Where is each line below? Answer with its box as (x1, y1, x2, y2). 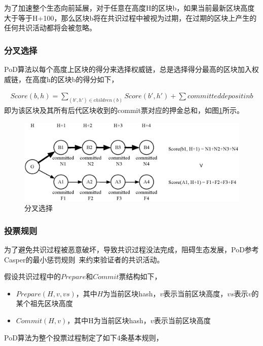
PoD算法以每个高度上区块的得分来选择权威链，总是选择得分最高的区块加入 (4, 64, 252, 74)
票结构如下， (119, 271, 162, 282)
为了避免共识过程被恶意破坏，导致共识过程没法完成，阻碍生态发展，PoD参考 (4, 244, 259, 254)
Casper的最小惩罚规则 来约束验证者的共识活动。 (4, 254, 164, 264)
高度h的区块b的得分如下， (32, 73, 119, 84)
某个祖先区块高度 (16, 298, 73, 309)
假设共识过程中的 (4, 271, 61, 282)
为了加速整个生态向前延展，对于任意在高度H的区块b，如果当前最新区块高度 (4, 3, 255, 13)
